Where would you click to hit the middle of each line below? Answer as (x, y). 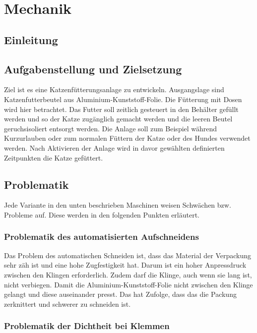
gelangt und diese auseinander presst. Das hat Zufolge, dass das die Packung (120, 294)
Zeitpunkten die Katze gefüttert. (54, 157)
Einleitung (31, 39)
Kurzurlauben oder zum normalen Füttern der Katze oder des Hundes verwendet (127, 138)
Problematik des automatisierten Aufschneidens (101, 237)
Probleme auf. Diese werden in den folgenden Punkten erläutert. (102, 214)
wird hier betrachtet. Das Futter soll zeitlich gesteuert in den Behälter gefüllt (121, 109)
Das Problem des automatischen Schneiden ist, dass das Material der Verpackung (128, 255)
